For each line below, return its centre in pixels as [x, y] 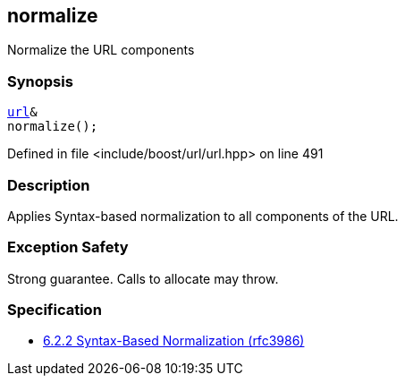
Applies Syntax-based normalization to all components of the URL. [203, 216]
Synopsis [40, 81]
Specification [55, 310]
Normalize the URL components [101, 50]
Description [49, 185]
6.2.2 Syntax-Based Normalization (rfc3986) [174, 341]
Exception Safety [68, 247]
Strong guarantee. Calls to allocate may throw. [143, 278]
